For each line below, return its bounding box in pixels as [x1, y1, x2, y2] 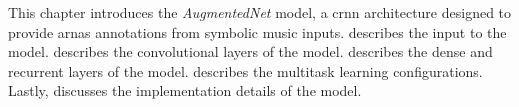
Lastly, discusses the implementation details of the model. [8, 80, 362, 101]
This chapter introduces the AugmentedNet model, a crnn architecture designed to [8, 2, 512, 22]
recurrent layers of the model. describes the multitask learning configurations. [8, 60, 483, 81]
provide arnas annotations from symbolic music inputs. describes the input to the [8, 21, 507, 42]
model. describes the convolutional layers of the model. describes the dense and [8, 41, 493, 62]
